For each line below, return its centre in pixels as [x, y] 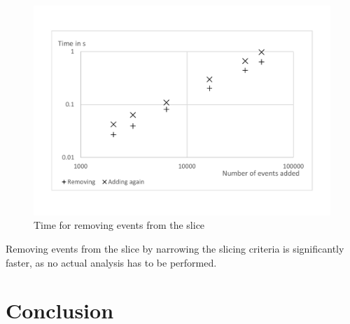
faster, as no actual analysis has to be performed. [111, 262]
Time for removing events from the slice [119, 225]
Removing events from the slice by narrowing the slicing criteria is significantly [175, 248]
